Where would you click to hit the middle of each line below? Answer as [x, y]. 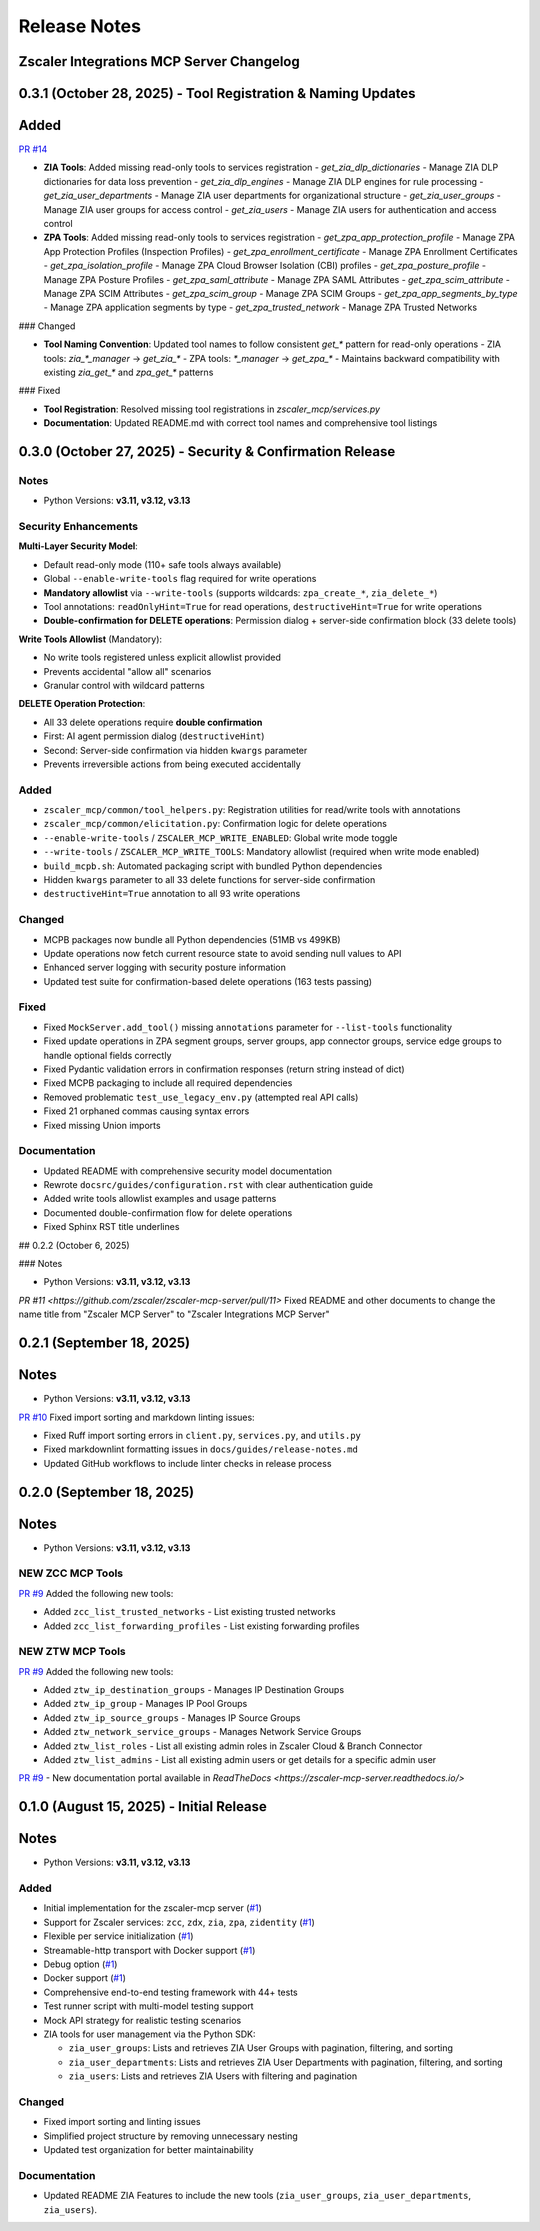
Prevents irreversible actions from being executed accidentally [172, 764]
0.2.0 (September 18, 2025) [106, 1491]
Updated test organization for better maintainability [148, 2150]
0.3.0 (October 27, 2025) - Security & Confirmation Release [207, 451]
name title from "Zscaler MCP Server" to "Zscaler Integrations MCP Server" [174, 1314]
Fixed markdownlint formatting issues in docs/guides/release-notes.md [201, 1449]
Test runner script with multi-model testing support [148, 2006]
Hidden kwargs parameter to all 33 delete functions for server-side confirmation [209, 879]
